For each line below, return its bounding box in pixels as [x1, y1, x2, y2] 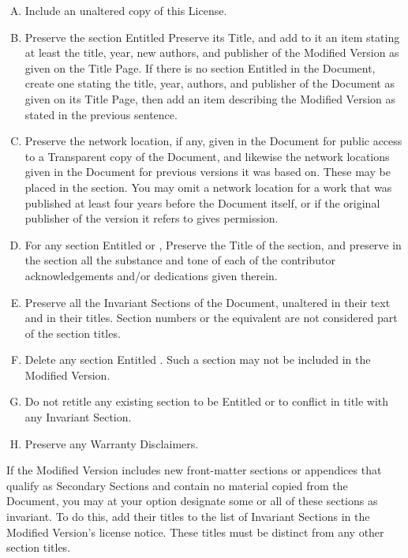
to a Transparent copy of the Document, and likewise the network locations [24, 148, 390, 164]
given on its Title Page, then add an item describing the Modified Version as [24, 90, 395, 107]
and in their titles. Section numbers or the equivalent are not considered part [24, 309, 398, 326]
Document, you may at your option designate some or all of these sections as [6, 492, 378, 509]
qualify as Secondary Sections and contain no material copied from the [6, 477, 348, 493]
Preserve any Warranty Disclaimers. [24, 435, 199, 451]
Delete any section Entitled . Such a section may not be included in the [24, 351, 371, 368]
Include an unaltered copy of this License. [24, 2, 227, 18]
